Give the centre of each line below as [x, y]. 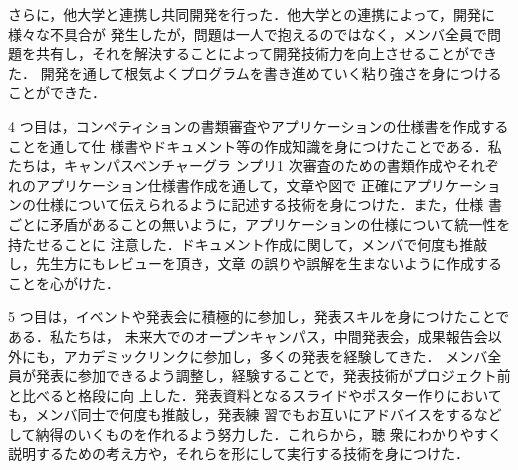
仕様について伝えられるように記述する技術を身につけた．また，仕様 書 [268, 204]
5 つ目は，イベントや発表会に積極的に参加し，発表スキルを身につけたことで [259, 316]
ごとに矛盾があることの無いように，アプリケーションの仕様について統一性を [259, 223]
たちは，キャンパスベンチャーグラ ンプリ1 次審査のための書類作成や [232, 165]
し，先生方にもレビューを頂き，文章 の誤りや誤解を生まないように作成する [255, 263]
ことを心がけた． [64, 282]
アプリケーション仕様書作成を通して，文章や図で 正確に [219, 184]
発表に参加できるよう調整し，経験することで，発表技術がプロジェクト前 [273, 375]
